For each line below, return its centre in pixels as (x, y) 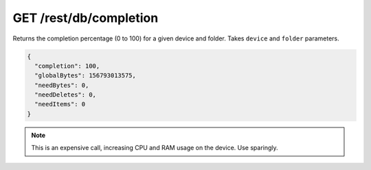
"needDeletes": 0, (65, 95)
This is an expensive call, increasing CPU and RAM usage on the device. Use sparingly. (155, 148)
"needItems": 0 (60, 104)
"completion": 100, (67, 66)
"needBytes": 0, (62, 85)
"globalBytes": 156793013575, (86, 76)
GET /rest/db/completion (86, 18)
